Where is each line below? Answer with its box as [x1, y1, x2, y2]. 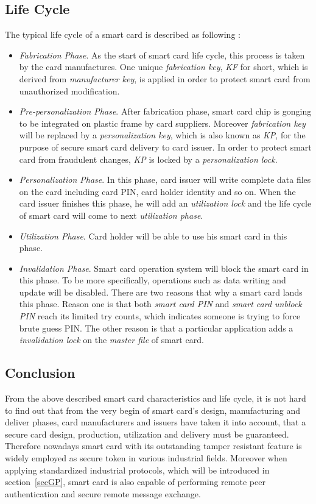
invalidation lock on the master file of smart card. [19, 333, 204, 346]
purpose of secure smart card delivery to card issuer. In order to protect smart [19, 140, 312, 153]
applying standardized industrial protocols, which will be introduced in [5, 463, 270, 476]
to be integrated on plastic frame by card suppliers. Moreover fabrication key [19, 116, 306, 129]
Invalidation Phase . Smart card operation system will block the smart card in [19, 261, 309, 274]
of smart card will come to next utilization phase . [19, 208, 203, 221]
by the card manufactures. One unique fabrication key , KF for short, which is [19, 60, 308, 73]
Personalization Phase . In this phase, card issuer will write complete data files [19, 173, 311, 186]
